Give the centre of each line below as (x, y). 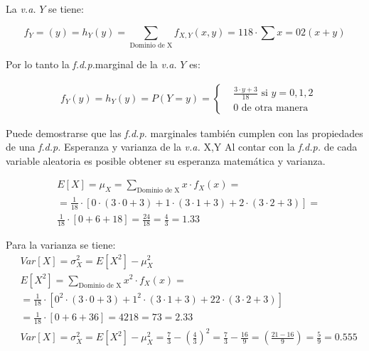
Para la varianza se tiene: (61, 244)
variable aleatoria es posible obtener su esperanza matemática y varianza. (166, 160)
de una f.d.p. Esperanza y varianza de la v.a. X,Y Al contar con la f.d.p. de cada (182, 147)
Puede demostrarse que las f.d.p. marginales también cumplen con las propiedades (184, 133)
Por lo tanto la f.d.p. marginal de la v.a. (91, 64)
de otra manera (275, 108)
